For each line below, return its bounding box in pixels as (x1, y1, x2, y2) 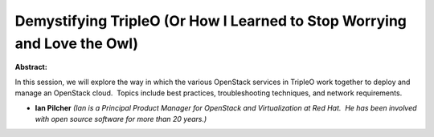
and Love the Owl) (14, 34, 139, 52)
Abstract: (14, 62, 47, 72)
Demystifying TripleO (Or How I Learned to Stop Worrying (14, 12, 407, 30)
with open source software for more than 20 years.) (35, 114, 207, 123)
